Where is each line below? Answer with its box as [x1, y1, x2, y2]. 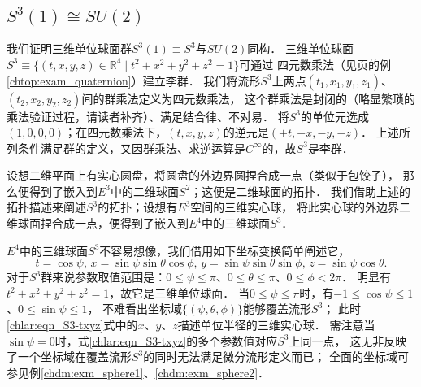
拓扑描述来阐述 [7, 198, 86, 215]
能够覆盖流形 [243, 300, 312, 317]
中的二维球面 [111, 182, 180, 199]
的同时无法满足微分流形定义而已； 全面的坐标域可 [143, 348, 409, 365]
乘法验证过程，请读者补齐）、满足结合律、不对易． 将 [7, 107, 289, 124]
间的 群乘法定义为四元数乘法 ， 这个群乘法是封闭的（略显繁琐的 [81, 89, 416, 107]
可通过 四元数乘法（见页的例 [239, 55, 391, 72]
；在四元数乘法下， [64, 124, 167, 141]
